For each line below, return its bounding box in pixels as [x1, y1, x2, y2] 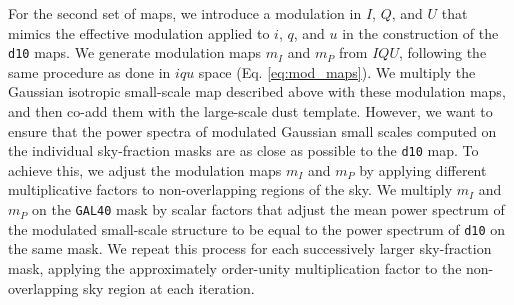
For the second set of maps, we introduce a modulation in [8, 3, 362, 23]
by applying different [359, 159, 487, 180]
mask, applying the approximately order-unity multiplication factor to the [8, 257, 462, 278]
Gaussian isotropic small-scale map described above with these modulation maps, [8, 81, 506, 102]
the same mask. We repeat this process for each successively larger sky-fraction [8, 238, 492, 259]
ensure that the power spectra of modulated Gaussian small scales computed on [8, 120, 497, 141]
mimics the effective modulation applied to [8, 22, 270, 43]
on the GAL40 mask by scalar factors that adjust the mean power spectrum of [32, 199, 505, 220]
